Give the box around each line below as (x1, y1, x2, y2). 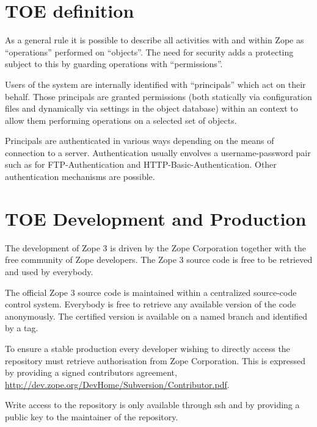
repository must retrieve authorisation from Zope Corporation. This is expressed (5, 354, 306, 367)
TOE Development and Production (5, 206, 307, 231)
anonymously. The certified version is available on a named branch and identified (5, 309, 308, 322)
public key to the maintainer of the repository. (5, 410, 178, 423)
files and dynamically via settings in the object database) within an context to (5, 102, 298, 115)
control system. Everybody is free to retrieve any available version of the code (5, 298, 296, 310)
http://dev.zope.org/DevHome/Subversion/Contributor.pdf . (5, 378, 230, 390)
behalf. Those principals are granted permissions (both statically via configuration (5, 90, 312, 102)
